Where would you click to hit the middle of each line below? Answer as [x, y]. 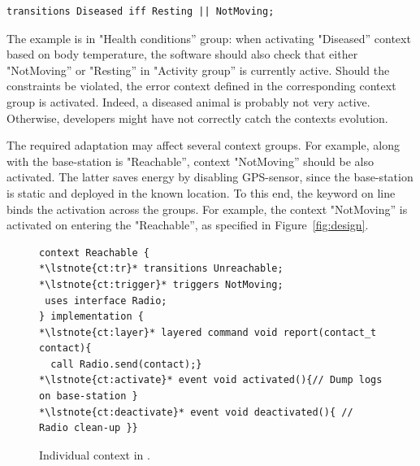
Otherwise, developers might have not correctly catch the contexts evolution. [197, 118]
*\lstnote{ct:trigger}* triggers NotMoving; [161, 284]
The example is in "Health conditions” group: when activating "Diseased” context [209, 38]
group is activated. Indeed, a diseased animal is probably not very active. [188, 101]
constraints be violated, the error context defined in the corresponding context [201, 86]
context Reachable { [95, 253]
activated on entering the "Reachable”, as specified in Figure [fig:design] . [188, 225]
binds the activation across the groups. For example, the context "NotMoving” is [207, 209]
